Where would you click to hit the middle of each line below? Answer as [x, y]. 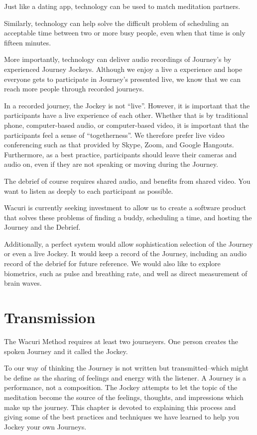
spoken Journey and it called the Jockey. [66, 351]
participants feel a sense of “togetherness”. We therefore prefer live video [114, 135]
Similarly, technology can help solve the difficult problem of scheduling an [117, 23]
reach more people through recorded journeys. [74, 89]
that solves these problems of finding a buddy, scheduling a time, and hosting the [128, 217]
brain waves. [23, 283]
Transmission [50, 317]
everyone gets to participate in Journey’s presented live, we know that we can [122, 79]
